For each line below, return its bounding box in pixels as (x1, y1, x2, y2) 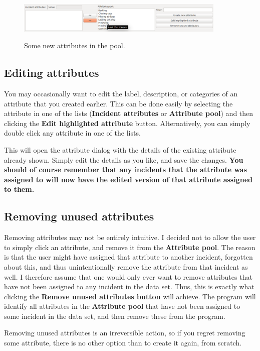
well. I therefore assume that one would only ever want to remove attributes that (4, 271, 252, 282)
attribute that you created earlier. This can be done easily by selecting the (4, 98, 233, 108)
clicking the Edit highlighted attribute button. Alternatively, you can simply (4, 118, 250, 128)
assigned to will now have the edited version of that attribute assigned (4, 174, 252, 184)
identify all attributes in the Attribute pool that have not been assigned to (4, 301, 240, 311)
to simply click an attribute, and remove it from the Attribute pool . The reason (4, 242, 255, 252)
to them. (4, 184, 35, 194)
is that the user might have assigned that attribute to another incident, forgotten (4, 252, 253, 262)
